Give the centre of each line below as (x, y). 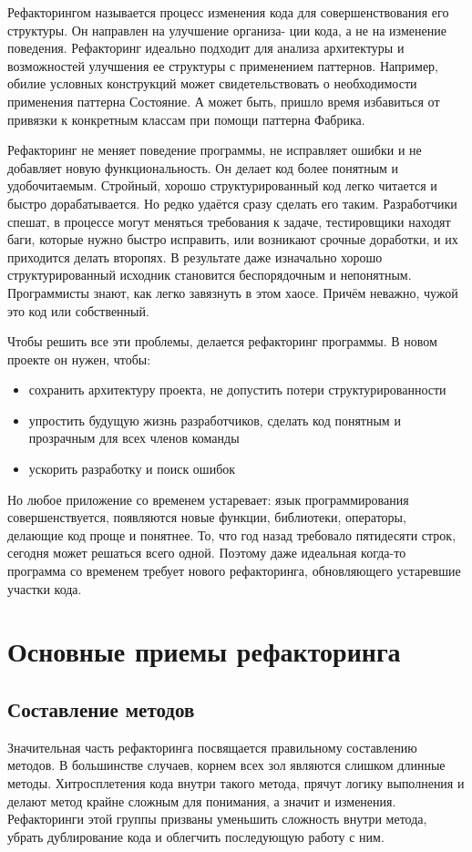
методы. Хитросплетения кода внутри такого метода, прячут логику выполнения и (236, 782)
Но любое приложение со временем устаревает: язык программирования (208, 499)
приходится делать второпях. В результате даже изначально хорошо (195, 257)
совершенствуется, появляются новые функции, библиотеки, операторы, (207, 517)
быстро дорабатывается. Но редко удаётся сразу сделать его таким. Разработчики (232, 203)
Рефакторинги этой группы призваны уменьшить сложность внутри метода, (217, 819)
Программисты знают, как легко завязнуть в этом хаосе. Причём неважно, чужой (233, 292)
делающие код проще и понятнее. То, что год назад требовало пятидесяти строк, (232, 534)
